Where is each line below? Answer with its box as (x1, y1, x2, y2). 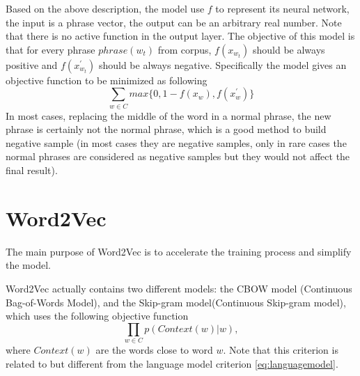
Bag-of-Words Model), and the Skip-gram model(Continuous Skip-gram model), (6, 295, 346, 309)
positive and (6, 57, 58, 72)
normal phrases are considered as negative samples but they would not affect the (6, 149, 350, 164)
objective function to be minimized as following (6, 72, 208, 87)
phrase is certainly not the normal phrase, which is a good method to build (6, 122, 327, 136)
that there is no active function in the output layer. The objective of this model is (6, 29, 355, 43)
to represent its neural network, (215, 1, 350, 15)
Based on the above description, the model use (6, 1, 205, 15)
